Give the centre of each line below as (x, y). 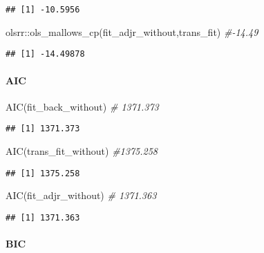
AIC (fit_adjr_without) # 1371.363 (81, 195)
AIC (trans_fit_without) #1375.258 (82, 150)
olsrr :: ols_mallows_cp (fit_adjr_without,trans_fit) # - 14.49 (132, 31)
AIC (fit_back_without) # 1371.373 (82, 106)
